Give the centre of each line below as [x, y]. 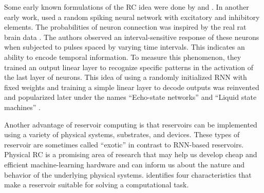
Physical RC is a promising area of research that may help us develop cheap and [131, 154]
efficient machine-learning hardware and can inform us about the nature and [125, 164]
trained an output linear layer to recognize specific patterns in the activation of [129, 67]
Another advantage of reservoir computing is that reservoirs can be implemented [131, 124]
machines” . [22, 107]
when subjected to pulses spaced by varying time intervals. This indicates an [125, 47]
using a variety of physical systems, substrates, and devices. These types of [122, 134]
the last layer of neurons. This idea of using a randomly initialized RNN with [126, 77]
